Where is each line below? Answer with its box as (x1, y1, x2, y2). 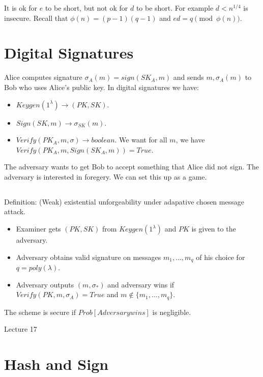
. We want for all (114, 134, 167, 145)
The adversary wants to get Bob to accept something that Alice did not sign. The (4, 161, 259, 172)
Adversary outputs (16, 279, 74, 289)
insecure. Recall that (4, 12, 68, 23)
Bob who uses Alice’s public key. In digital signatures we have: (4, 81, 199, 92)
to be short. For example (136, 3, 214, 13)
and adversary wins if (107, 279, 174, 289)
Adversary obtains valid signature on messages (16, 251, 161, 262)
